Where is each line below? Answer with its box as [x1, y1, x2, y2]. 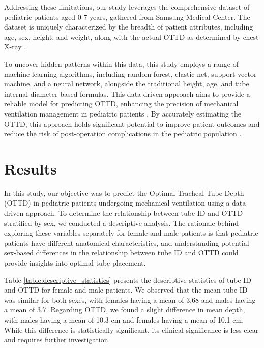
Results [4, 158, 57, 179]
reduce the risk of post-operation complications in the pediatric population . [4, 128, 242, 139]
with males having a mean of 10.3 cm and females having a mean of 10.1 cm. [4, 314, 244, 325]
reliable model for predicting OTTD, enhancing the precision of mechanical [4, 98, 239, 109]
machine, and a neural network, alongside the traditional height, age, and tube [4, 78, 249, 89]
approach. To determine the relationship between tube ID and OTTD [25, 208, 243, 218]
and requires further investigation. [4, 334, 110, 345]
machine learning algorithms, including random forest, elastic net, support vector [4, 68, 257, 79]
